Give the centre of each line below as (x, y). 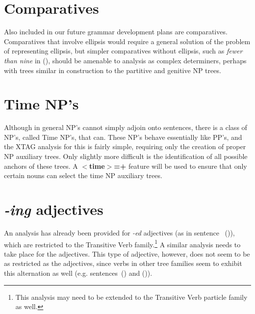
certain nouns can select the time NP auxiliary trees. (83, 175)
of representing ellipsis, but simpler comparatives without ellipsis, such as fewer (123, 51)
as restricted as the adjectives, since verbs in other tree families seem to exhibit (123, 263)
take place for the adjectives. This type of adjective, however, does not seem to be (127, 253)
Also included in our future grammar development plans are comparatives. (116, 32)
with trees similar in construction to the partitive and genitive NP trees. (113, 70)
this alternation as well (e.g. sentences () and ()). (78, 273)
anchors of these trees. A (41, 166)
